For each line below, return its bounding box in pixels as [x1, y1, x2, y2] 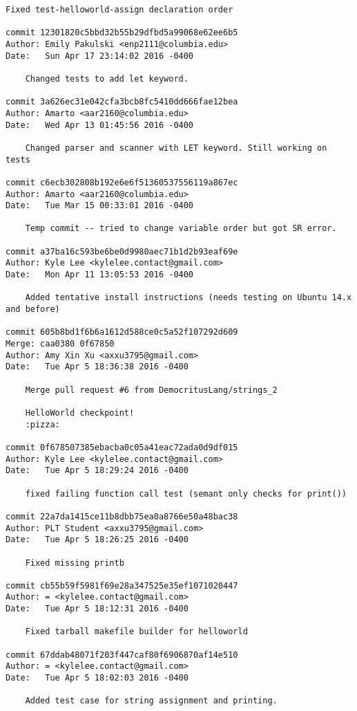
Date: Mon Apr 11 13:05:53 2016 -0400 [6, 270, 194, 280]
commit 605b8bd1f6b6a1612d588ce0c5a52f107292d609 [6, 327, 238, 338]
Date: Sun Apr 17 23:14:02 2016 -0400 [6, 50, 194, 61]
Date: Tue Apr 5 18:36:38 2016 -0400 [6, 362, 189, 372]
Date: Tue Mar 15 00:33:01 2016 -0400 [6, 201, 194, 211]
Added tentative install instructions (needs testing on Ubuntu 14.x [25, 293, 352, 303]
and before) [6, 304, 60, 315]
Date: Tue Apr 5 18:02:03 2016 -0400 [6, 673, 189, 683]
